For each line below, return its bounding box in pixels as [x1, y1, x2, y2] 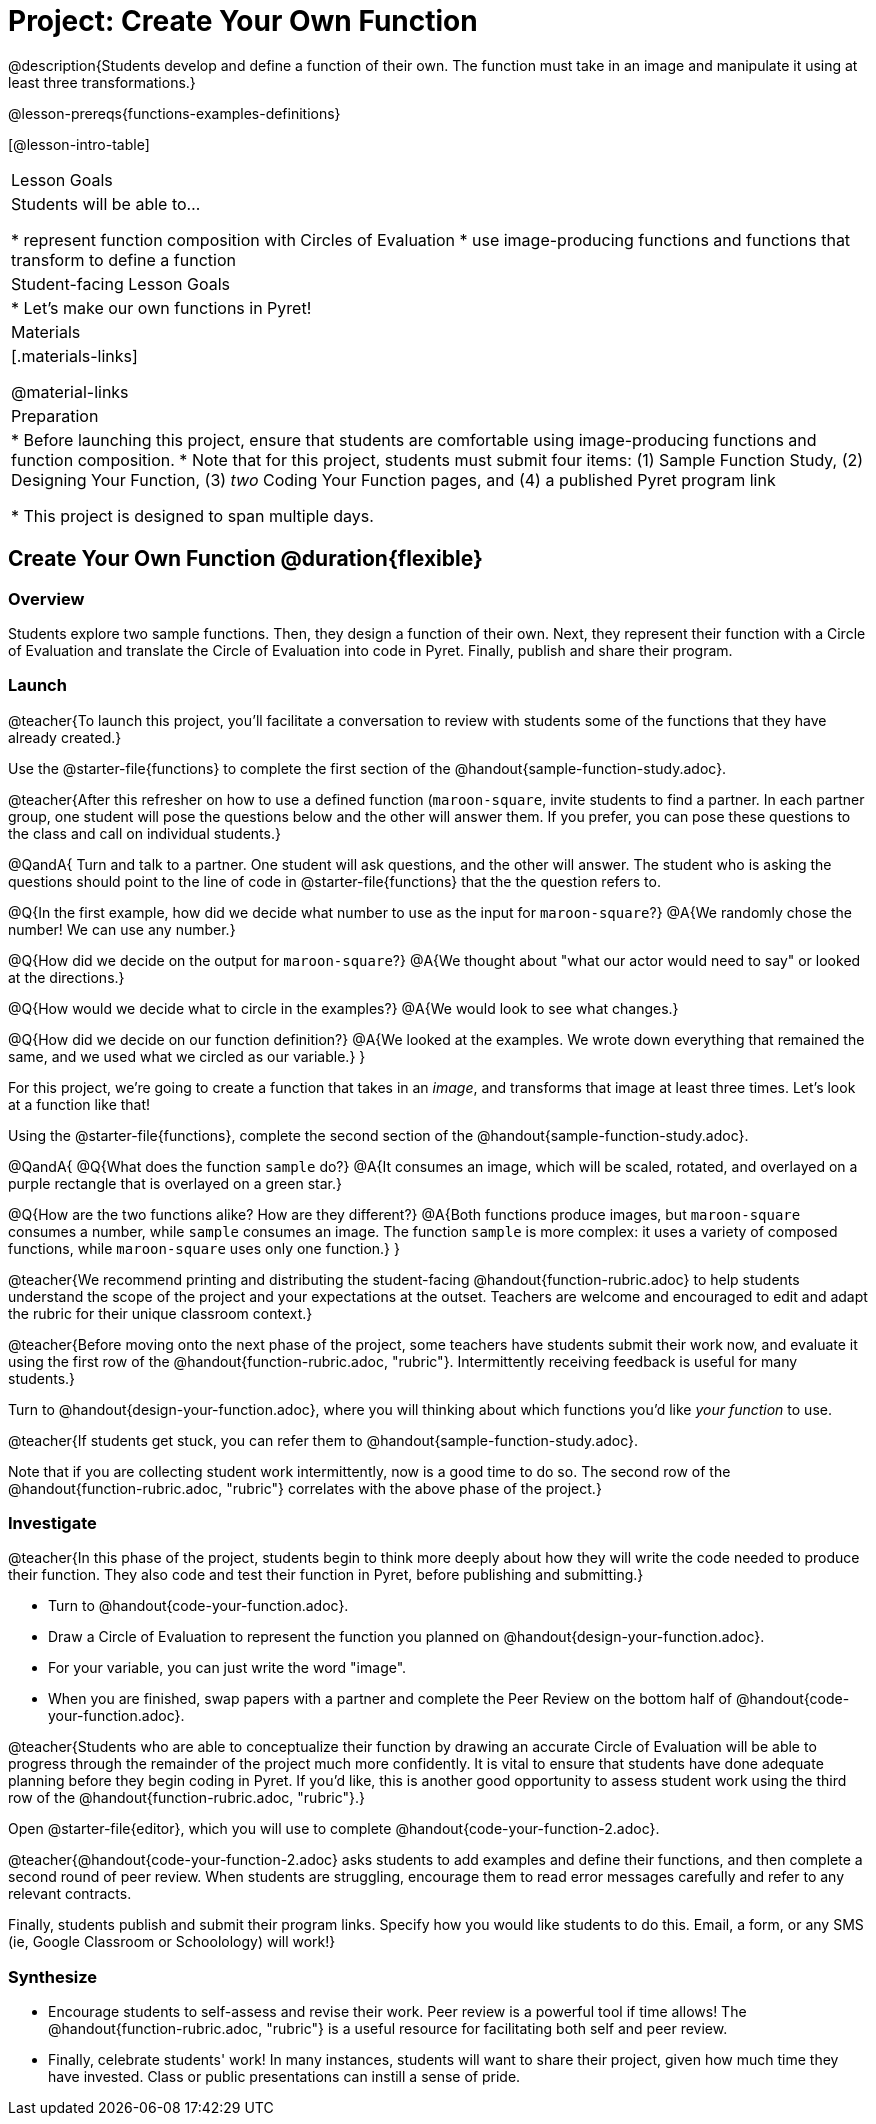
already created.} [8, 728, 122, 746]
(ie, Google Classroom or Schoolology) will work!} [8, 1933, 336, 1951]
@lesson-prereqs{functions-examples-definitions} [8, 104, 341, 122]
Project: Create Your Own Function [8, 4, 478, 38]
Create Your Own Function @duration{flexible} [8, 546, 483, 572]
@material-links [11, 381, 129, 402]
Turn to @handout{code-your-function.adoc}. [48, 1597, 349, 1615]
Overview [8, 588, 85, 609]
